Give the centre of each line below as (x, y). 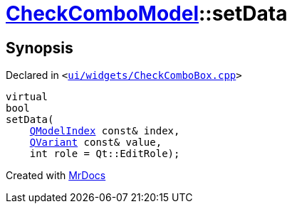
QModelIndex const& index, (105, 131)
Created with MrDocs (56, 176)
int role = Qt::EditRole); (105, 154)
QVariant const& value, (96, 143)
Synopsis (40, 48)
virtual (27, 97)
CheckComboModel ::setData (147, 14)
